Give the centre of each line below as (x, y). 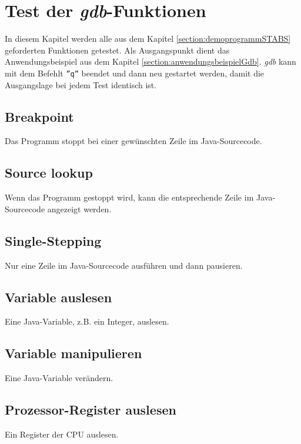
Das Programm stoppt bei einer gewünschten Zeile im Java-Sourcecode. (133, 141)
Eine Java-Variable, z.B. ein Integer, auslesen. (87, 321)
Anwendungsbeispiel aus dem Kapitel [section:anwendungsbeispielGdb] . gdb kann (150, 61)
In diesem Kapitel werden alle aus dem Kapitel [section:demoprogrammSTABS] (148, 39)
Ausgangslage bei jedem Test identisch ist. (81, 84)
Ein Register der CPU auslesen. (62, 434)
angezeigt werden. (79, 208)
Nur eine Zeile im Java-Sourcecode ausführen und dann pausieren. (124, 265)
